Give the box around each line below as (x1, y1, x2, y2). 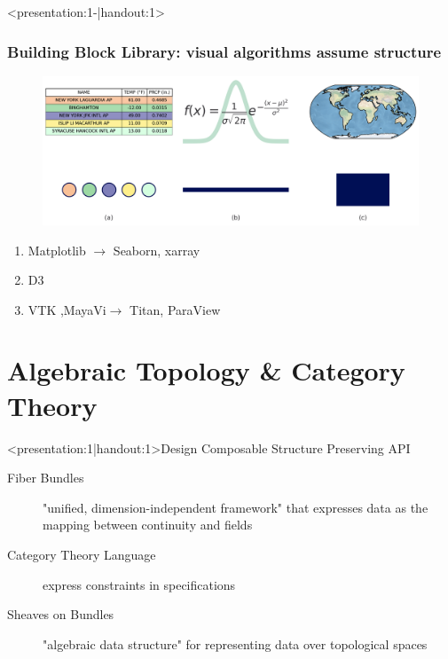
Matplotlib (28, 240, 86, 259)
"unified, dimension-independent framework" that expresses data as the (43, 498, 428, 516)
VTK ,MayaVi (28, 300, 106, 318)
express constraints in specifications (43, 575, 236, 593)
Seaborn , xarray (113, 240, 200, 259)
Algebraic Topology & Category (7, 352, 405, 388)
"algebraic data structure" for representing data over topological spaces (43, 634, 428, 653)
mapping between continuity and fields (43, 515, 253, 534)
